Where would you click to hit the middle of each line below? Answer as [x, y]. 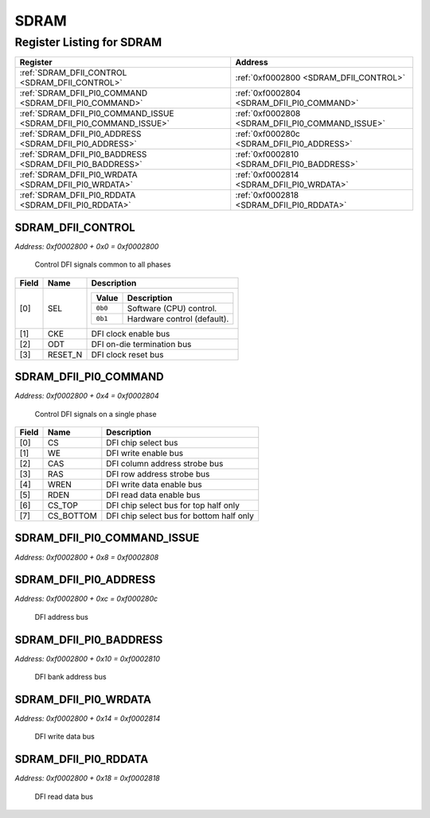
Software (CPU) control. [172, 308]
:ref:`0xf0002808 [268, 114]
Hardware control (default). [178, 318]
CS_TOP [63, 505]
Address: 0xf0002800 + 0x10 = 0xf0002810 [88, 658]
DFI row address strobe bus [158, 473]
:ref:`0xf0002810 [267, 154]
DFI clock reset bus [127, 354]
